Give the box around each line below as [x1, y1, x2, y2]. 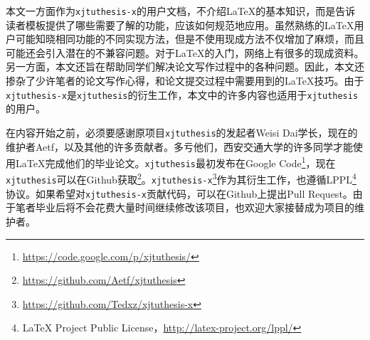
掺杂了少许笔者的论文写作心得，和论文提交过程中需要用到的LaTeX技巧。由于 [6, 73, 364, 88]
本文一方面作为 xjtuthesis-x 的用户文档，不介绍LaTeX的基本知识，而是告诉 [6, 4, 356, 18]
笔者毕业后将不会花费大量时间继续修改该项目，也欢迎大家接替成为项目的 [15, 200, 354, 215]
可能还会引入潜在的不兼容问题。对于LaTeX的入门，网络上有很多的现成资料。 [6, 45, 364, 60]
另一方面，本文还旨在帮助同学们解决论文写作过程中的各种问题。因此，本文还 [6, 59, 364, 74]
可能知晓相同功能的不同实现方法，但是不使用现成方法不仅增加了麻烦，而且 [15, 31, 364, 46]
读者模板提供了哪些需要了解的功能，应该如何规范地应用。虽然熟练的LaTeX [6, 17, 354, 32]
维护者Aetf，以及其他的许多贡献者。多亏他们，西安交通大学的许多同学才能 [6, 139, 354, 154]
